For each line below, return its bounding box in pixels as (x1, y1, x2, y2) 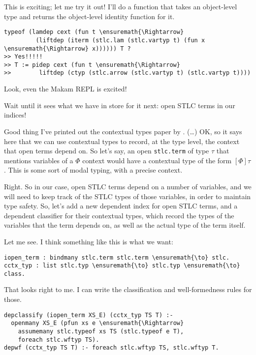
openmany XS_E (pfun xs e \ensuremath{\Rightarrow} (11, 320, 184, 327)
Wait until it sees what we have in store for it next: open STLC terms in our (4, 100, 235, 110)
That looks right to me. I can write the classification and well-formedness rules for (4, 284, 252, 295)
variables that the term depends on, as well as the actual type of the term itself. (4, 220, 246, 230)
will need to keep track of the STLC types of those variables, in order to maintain (4, 191, 251, 201)
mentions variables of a (4, 155, 73, 165)
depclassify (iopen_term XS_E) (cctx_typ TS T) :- (4, 311, 173, 319)
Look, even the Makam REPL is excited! (4, 84, 127, 94)
